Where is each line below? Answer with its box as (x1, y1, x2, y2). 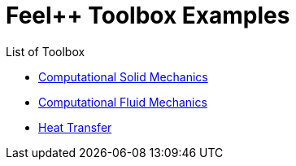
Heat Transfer (38, 120, 112, 134)
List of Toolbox (6, 44, 85, 59)
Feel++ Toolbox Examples (6, 2, 290, 29)
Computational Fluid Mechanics (38, 94, 207, 109)
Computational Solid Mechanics (38, 69, 208, 84)
